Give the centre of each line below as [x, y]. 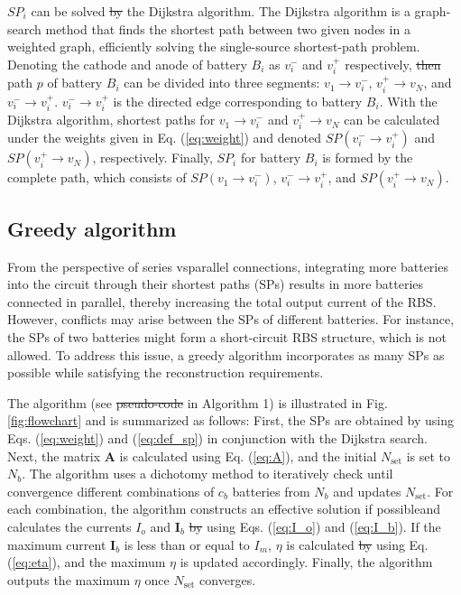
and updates [367, 491]
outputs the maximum [69, 579]
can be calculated [392, 120]
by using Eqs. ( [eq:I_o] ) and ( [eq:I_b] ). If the [315, 526]
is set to [429, 456]
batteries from [271, 491]
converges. [228, 579]
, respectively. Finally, [152, 158]
